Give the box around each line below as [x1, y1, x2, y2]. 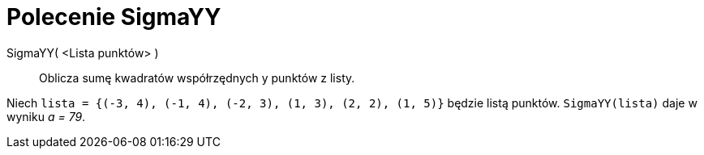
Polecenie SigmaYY [6, 3, 221, 31]
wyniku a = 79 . [6, 109, 86, 124]
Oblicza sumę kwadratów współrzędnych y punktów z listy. [39, 70, 355, 85]
